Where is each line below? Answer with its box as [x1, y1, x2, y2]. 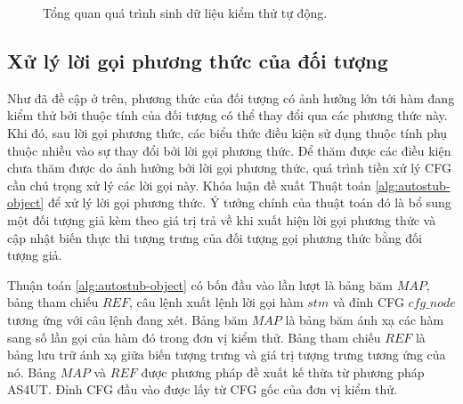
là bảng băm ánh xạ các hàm [285, 310, 444, 328]
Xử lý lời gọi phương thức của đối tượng [7, 46, 388, 74]
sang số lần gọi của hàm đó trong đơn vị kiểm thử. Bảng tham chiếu [7, 327, 381, 346]
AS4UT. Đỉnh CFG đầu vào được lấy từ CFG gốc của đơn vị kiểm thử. [7, 380, 397, 399]
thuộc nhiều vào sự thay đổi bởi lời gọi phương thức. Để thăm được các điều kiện [7, 141, 451, 159]
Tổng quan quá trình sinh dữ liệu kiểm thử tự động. [43, 4, 328, 21]
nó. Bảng [7, 362, 57, 381]
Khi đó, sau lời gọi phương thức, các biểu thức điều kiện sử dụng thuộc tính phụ [7, 123, 448, 141]
